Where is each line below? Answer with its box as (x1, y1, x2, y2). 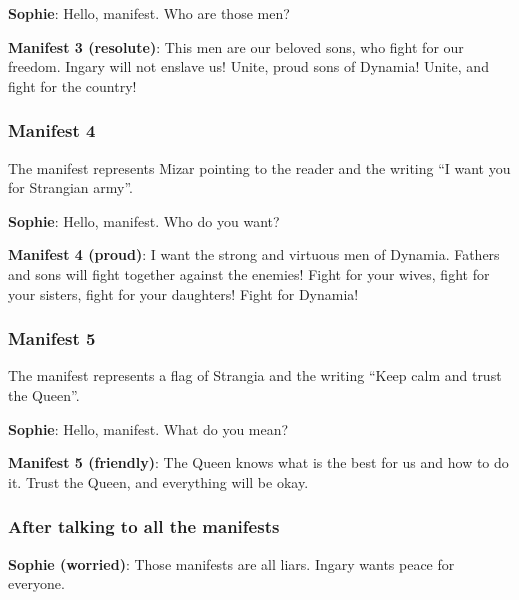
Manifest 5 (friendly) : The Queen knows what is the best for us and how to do (8, 452, 509, 473)
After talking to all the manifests (8, 514, 280, 539)
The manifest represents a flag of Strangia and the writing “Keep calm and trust (8, 365, 502, 386)
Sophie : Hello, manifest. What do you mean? (8, 418, 289, 439)
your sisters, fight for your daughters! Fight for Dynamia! (8, 283, 359, 304)
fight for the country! (8, 75, 137, 96)
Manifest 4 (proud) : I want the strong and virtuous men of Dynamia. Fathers (8, 244, 500, 265)
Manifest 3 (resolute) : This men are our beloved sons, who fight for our (8, 36, 464, 57)
